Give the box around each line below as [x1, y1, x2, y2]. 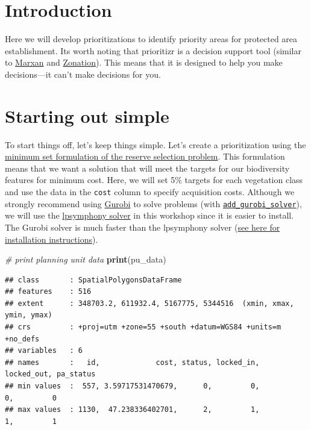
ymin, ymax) [5, 311, 52, 320]
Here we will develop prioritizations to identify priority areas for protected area [5, 33, 298, 45]
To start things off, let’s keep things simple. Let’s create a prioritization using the [5, 138, 306, 151]
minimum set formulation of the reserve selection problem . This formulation [5, 150, 285, 163]
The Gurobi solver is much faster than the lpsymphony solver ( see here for [5, 220, 280, 233]
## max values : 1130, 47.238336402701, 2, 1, [5, 405, 260, 414]
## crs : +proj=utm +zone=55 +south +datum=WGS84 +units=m [5, 323, 281, 332]
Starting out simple [5, 103, 169, 128]
